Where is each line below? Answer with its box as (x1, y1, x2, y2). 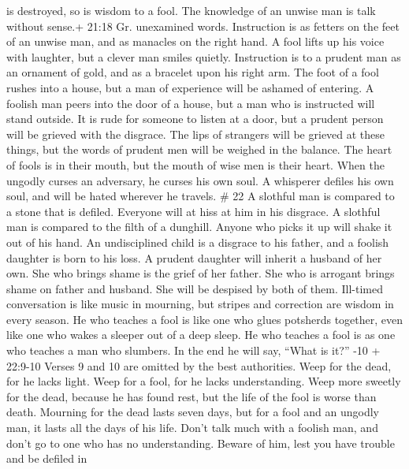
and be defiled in (6, 450, 87, 467)
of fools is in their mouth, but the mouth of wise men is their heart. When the (6, 156, 385, 173)
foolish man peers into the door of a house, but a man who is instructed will (6, 95, 375, 111)
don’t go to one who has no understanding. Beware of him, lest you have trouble (6, 434, 395, 451)
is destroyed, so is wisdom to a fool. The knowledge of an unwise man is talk (6, 2, 376, 18)
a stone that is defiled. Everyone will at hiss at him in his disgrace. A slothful (6, 203, 381, 219)
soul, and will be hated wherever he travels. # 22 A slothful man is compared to (6, 188, 395, 204)
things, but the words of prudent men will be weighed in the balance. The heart (6, 141, 392, 158)
